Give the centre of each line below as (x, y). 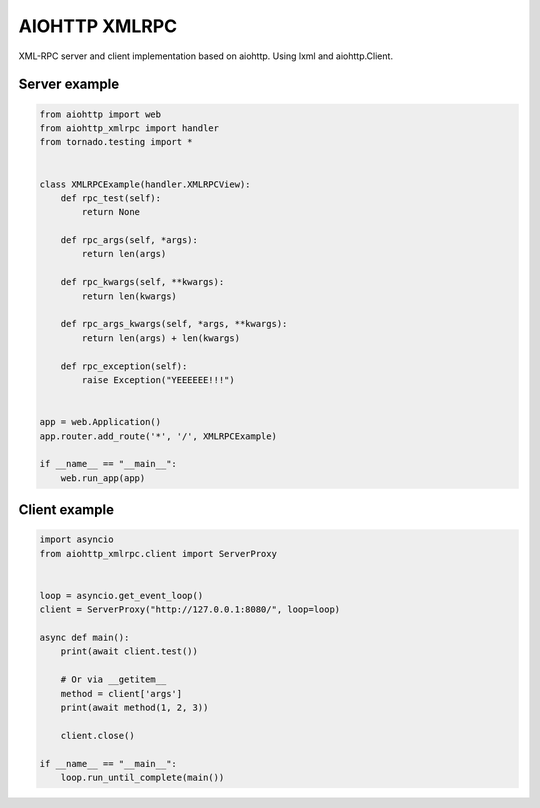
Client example (66, 510)
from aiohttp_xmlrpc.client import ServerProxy (158, 553)
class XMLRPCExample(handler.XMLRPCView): (145, 184)
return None (110, 212)
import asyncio (76, 539)
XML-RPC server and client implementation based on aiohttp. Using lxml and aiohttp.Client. (206, 56)
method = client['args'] (121, 693)
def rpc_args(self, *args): (129, 240)
